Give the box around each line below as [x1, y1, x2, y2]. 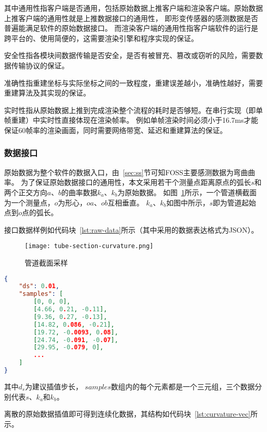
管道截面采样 [25, 257, 68, 268]
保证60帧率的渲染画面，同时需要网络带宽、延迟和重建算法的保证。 [4, 124, 227, 135]
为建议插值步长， [25, 381, 83, 391]
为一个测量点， [4, 197, 54, 208]
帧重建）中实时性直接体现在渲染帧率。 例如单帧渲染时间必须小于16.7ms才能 [4, 115, 258, 125]
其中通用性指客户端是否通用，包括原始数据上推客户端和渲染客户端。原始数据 [4, 3, 263, 13]
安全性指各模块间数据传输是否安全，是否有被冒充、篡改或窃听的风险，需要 [4, 50, 256, 61]
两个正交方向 [4, 186, 47, 197]
